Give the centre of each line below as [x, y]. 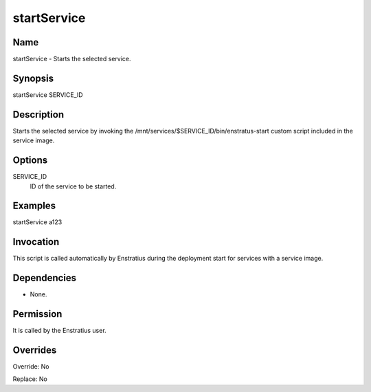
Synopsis [33, 78]
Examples [34, 206]
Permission [37, 314]
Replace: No [30, 379]
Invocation [36, 242]
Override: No [31, 367]
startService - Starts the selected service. [72, 59]
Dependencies [45, 278]
